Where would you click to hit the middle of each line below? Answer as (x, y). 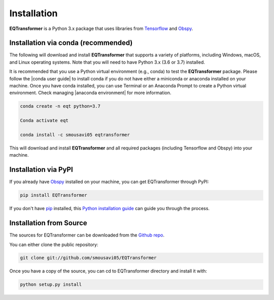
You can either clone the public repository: (54, 245)
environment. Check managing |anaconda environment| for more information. (90, 93)
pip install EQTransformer (54, 195)
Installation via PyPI (41, 170)
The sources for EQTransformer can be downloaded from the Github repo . (87, 235)
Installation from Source (48, 223)
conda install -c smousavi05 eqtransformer (75, 134)
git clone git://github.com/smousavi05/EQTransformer (88, 258)
